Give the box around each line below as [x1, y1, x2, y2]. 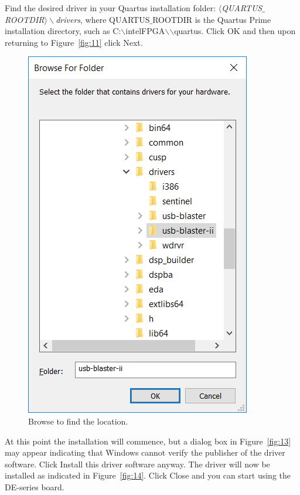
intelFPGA [125, 25, 165, 37]
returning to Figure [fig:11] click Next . [5, 36, 143, 48]
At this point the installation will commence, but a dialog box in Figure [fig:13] [5, 435, 291, 447]
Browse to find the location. [28, 415, 128, 427]
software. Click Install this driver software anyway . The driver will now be [5, 457, 270, 470]
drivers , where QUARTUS [56, 13, 150, 25]
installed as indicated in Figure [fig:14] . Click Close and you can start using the [5, 469, 291, 481]
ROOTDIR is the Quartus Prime [152, 13, 271, 25]
